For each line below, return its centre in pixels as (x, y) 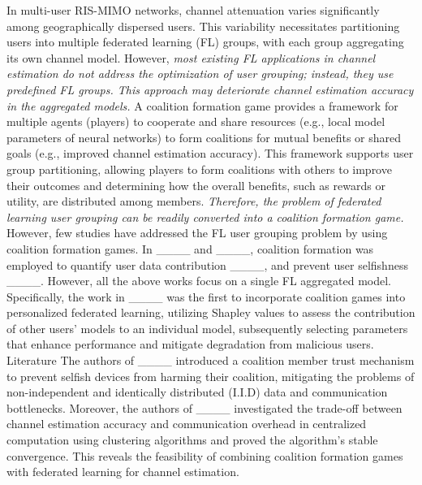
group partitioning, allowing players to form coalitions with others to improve (199, 169)
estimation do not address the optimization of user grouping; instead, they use (200, 74)
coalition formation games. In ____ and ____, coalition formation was (190, 248)
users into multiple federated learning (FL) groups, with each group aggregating (205, 42)
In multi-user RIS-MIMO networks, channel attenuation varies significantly (193, 10)
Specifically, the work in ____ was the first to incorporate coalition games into (206, 296)
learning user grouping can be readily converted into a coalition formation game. (205, 217)
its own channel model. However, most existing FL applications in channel (191, 57)
